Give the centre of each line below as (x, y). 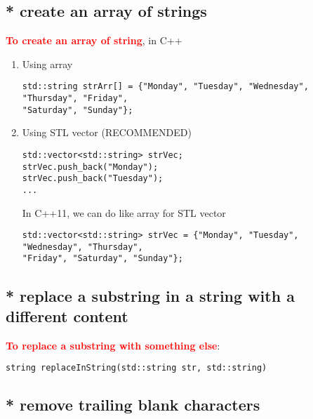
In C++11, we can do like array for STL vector (124, 212)
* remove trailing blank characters (133, 405)
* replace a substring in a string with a (150, 295)
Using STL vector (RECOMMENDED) (107, 132)
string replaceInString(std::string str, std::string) (136, 368)
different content (67, 315)
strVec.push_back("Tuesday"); (93, 179)
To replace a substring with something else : (113, 345)
